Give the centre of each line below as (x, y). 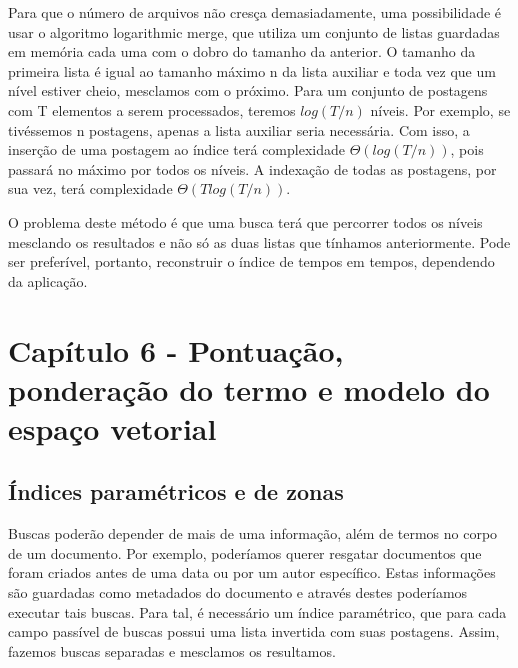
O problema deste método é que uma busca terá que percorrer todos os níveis (245, 221)
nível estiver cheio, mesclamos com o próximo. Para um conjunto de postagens (248, 90)
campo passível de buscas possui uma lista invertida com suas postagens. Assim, (254, 631)
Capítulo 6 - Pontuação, (176, 349)
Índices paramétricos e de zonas (176, 491)
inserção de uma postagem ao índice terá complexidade (176, 149)
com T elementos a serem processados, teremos (152, 109)
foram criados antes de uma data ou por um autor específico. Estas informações (252, 572)
